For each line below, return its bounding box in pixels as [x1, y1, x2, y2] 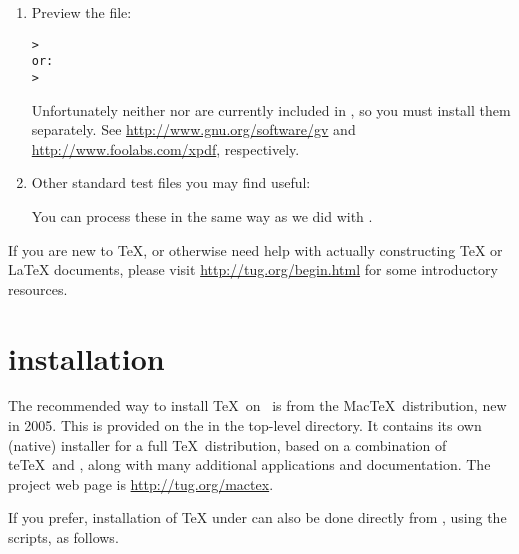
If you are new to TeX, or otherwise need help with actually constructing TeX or [8, 239, 503, 260]
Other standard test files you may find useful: [31, 172, 311, 193]
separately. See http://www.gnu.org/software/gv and [31, 119, 356, 140]
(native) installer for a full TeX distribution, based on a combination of [8, 434, 447, 455]
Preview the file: [31, 2, 132, 22]
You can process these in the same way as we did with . [31, 205, 373, 226]
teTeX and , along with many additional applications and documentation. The [8, 454, 491, 475]
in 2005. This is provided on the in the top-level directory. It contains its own [8, 415, 482, 436]
